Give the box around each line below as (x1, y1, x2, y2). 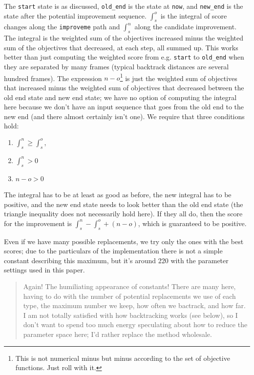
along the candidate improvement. (134, 21, 237, 32)
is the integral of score (160, 10, 227, 21)
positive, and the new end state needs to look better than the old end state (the (4, 199, 243, 209)
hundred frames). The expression (4, 73, 102, 83)
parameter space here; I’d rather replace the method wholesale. (23, 329, 212, 339)
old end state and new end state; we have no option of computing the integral (4, 92, 237, 102)
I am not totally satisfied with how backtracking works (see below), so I (23, 310, 238, 320)
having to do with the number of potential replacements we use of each (23, 291, 236, 301)
